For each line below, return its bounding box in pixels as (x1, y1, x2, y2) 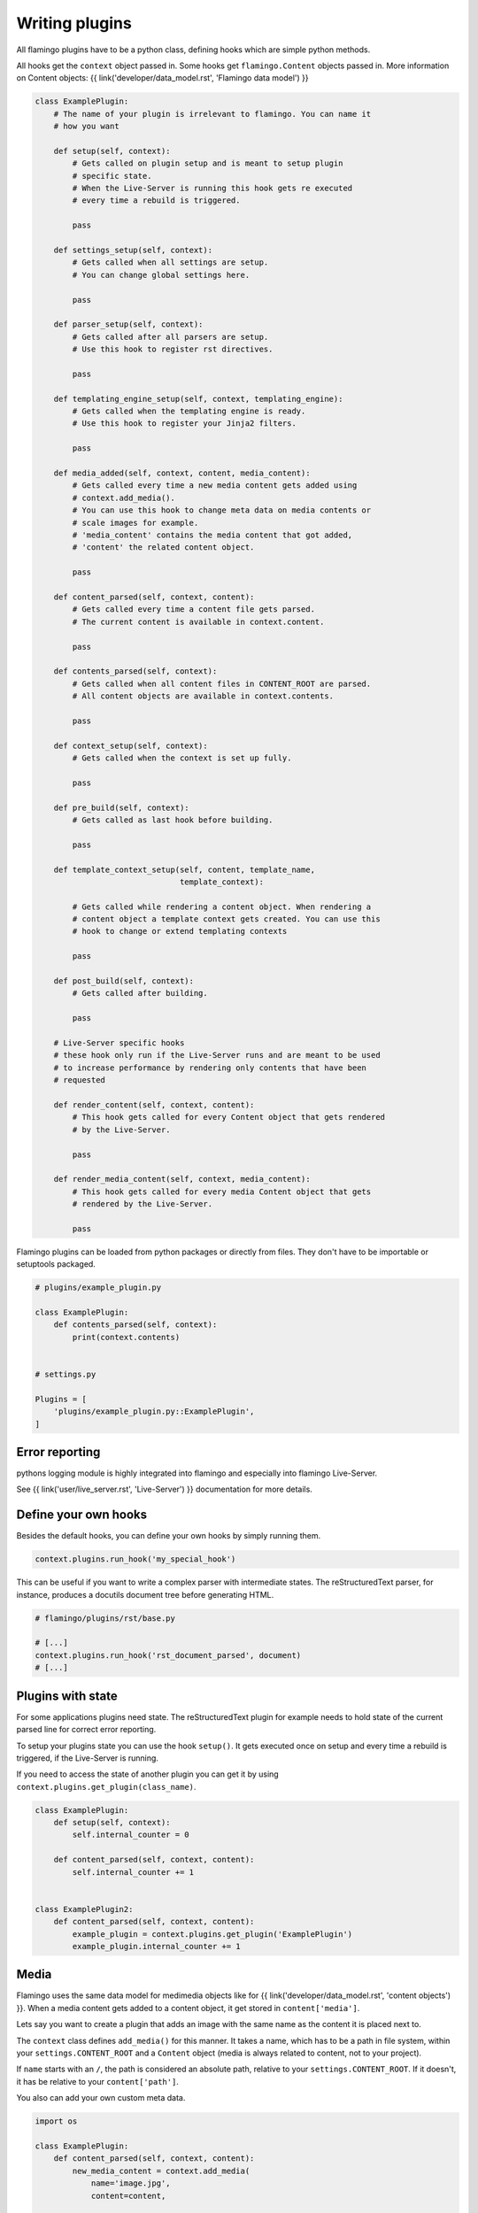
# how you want (53, 121, 119, 132)
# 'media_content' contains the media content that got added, (72, 529, 353, 540)
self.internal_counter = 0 (72, 1830, 189, 1840)
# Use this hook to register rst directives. (72, 344, 274, 354)
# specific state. (72, 171, 152, 181)
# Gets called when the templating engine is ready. (72, 406, 306, 416)
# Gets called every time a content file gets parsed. (72, 605, 316, 614)
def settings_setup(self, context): (53, 245, 212, 255)
